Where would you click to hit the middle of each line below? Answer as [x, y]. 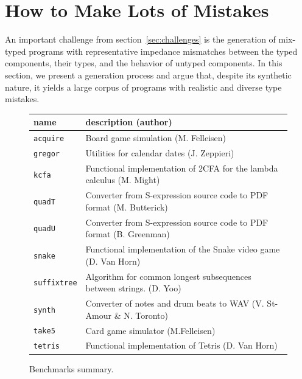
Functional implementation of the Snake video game [183, 249]
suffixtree [55, 283]
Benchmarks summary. [72, 368]
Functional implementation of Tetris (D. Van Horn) [181, 345]
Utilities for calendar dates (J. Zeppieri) [160, 152]
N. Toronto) [146, 315]
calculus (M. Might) [123, 180]
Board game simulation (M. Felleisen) [156, 138]
